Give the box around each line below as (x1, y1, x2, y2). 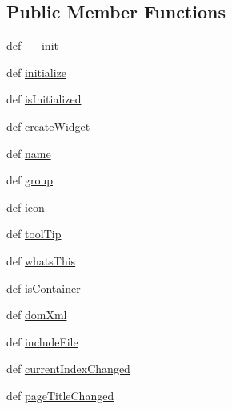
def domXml (6, 306, 67, 323)
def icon (6, 198, 45, 215)
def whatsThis (6, 252, 76, 269)
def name (6, 144, 51, 161)
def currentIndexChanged (6, 360, 130, 377)
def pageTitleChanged (6, 387, 114, 403)
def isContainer (6, 279, 81, 296)
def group (6, 172, 54, 188)
